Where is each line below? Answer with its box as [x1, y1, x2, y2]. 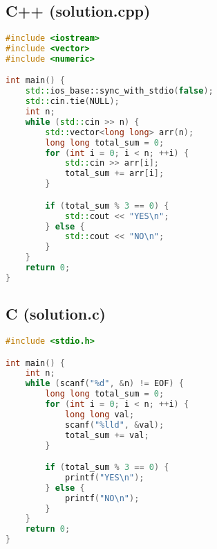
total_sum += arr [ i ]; [64, 168, 164, 179]
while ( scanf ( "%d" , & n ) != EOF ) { [25, 378, 184, 389]
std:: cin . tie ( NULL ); [25, 96, 120, 107]
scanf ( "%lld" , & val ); [64, 419, 164, 430]
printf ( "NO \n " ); [64, 493, 140, 503]
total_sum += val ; [64, 430, 149, 440]
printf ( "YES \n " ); [64, 472, 144, 482]
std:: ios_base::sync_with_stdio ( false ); [25, 86, 214, 96]
